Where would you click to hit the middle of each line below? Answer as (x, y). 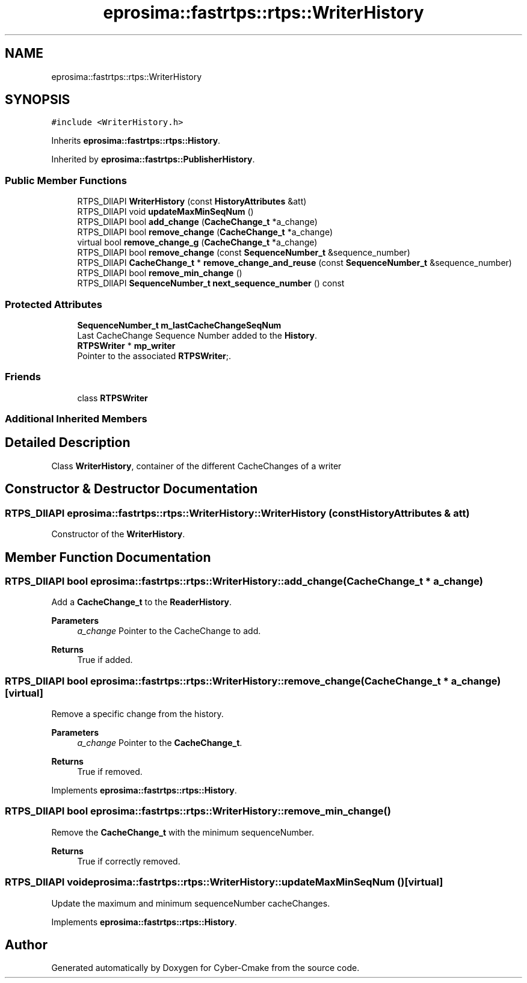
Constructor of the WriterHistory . (118, 534)
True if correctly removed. (129, 861)
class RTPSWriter (112, 398)
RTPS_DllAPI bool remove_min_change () (160, 273)
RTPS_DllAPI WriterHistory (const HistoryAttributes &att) (192, 202)
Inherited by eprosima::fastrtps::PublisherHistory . (153, 159)
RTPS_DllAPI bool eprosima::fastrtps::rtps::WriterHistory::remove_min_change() (198, 811)
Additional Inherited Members (76, 419)
